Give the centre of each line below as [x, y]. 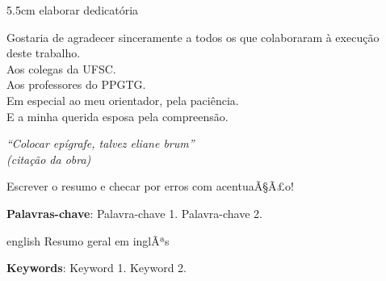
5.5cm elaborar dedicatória [73, 10]
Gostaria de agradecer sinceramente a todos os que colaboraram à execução [193, 37]
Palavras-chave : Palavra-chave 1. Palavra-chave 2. [134, 213]
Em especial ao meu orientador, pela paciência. [123, 100]
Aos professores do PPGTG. [76, 84]
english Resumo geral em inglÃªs [88, 240]
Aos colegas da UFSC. [61, 68]
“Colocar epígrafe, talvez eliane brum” [101, 143]
